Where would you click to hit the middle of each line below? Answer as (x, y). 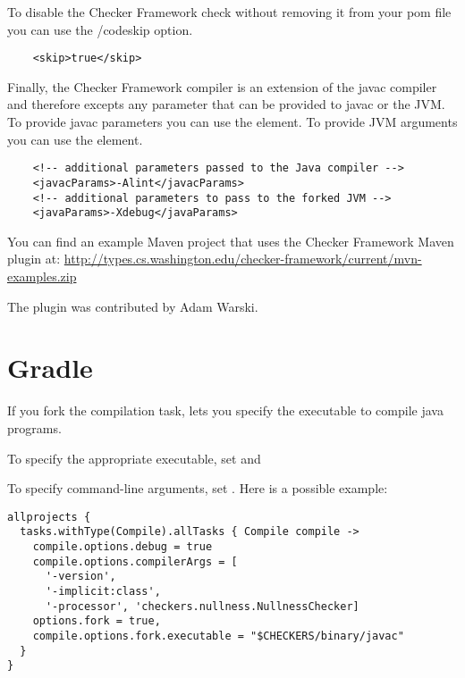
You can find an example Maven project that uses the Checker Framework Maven (231, 241)
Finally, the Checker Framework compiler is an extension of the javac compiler (222, 86)
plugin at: (34, 259)
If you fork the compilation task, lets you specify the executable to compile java (225, 410)
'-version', (80, 577)
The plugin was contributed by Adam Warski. (133, 306)
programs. (34, 427)
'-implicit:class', (103, 591)
